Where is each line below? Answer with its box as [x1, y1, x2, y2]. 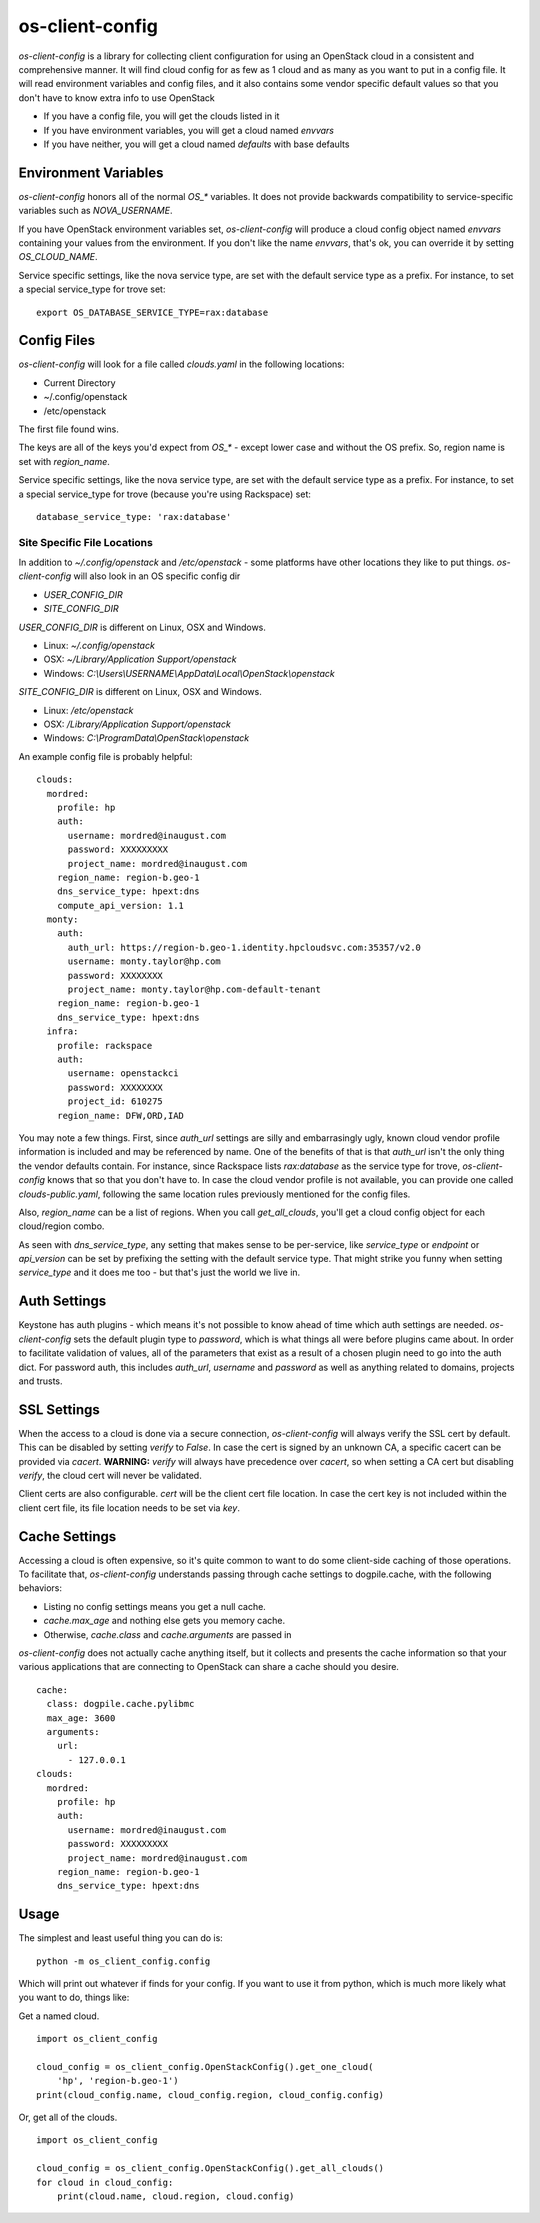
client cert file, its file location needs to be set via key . [18, 1501, 240, 1514]
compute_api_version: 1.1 [56, 900, 185, 911]
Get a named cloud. [18, 2010, 100, 2022]
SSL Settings [18, 1401, 100, 1418]
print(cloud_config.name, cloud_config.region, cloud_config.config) [36, 2089, 385, 2100]
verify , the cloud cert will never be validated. [18, 1470, 202, 1481]
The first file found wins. [18, 423, 119, 435]
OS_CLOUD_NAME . [18, 251, 99, 263]
